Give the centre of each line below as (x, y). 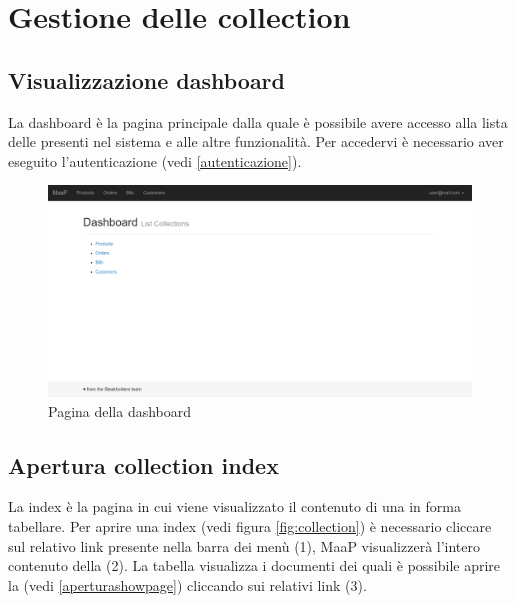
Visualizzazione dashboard (146, 79)
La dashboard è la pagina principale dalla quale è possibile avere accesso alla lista (258, 121)
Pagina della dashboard (120, 410)
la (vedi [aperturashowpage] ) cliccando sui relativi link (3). (187, 584)
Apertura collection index (143, 464)
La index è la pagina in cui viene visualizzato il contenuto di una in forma (234, 506)
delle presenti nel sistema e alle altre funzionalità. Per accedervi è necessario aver (256, 141)
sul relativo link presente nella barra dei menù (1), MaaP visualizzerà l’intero (244, 545)
